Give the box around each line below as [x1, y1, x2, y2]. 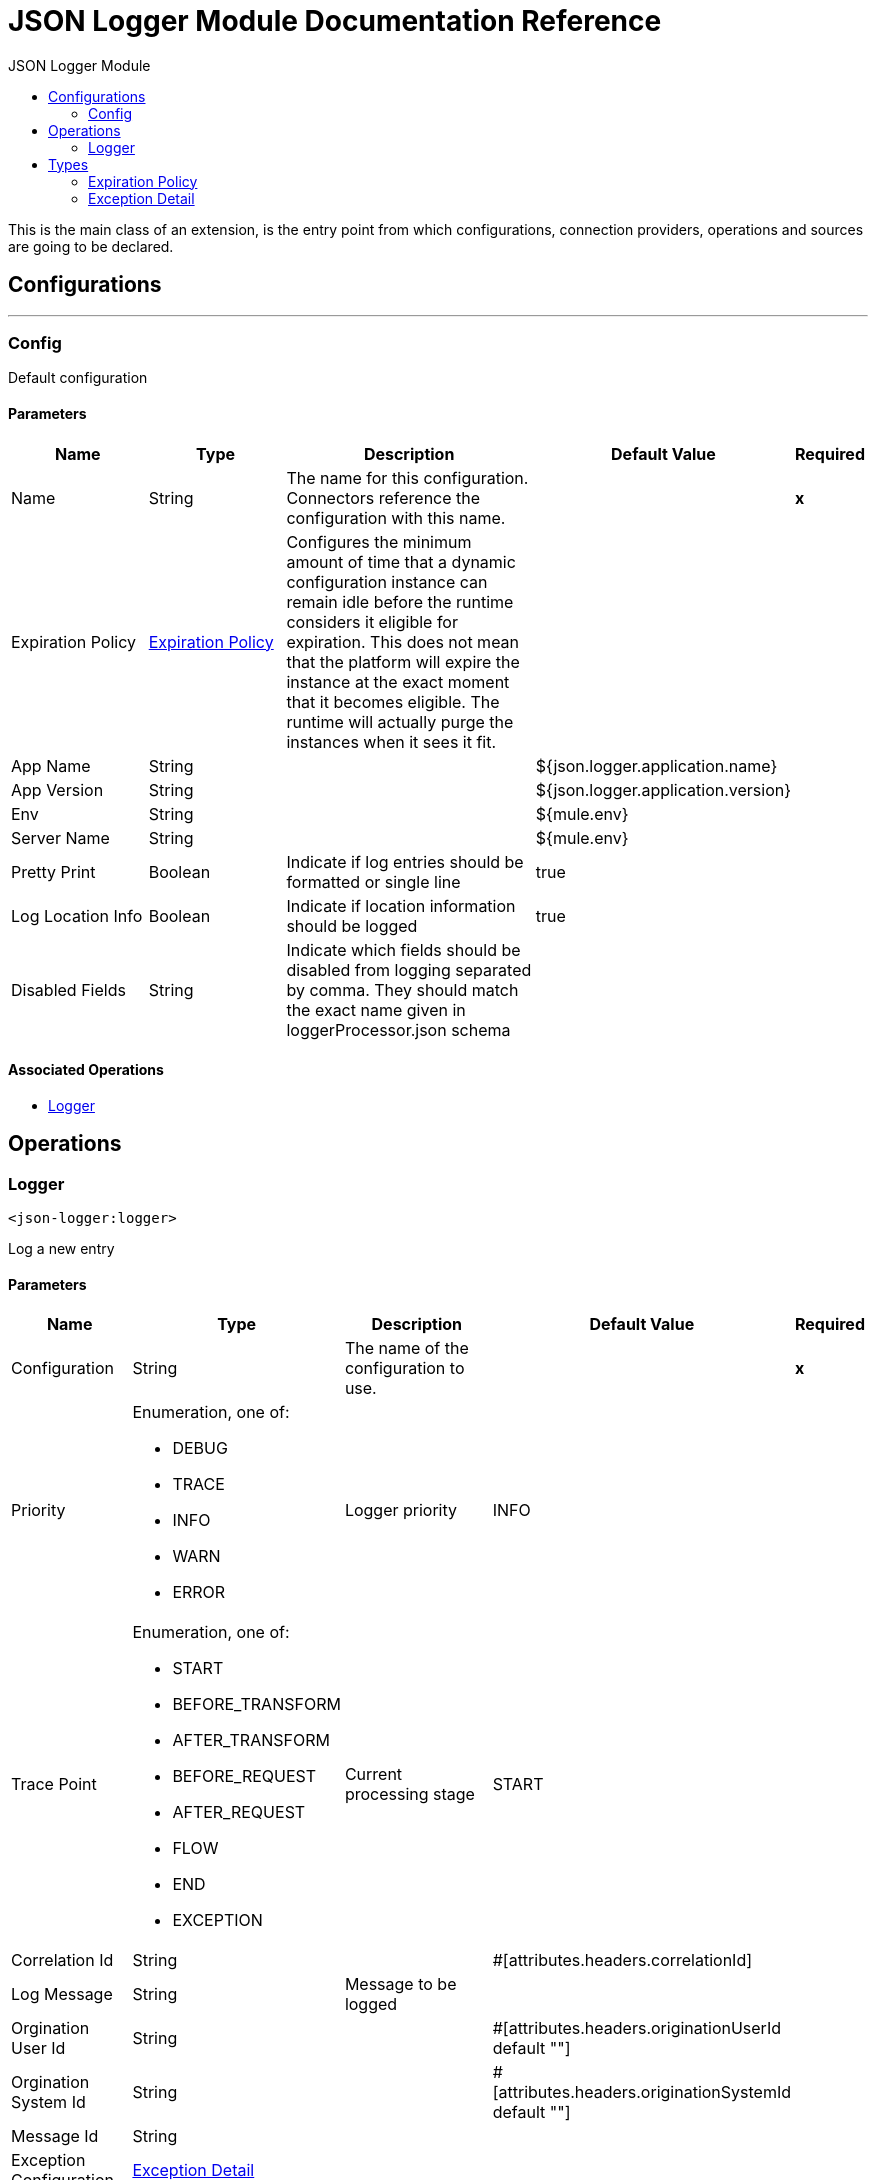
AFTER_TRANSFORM [172, 1730, 330, 1751]
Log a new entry [8, 1240, 115, 1257]
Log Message [11, 1984, 113, 2005]
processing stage [344, 1784, 475, 1805]
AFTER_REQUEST [172, 1802, 306, 1823]
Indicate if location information [286, 895, 516, 916]
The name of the [344, 1338, 469, 1359]
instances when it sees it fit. [286, 731, 497, 752]
